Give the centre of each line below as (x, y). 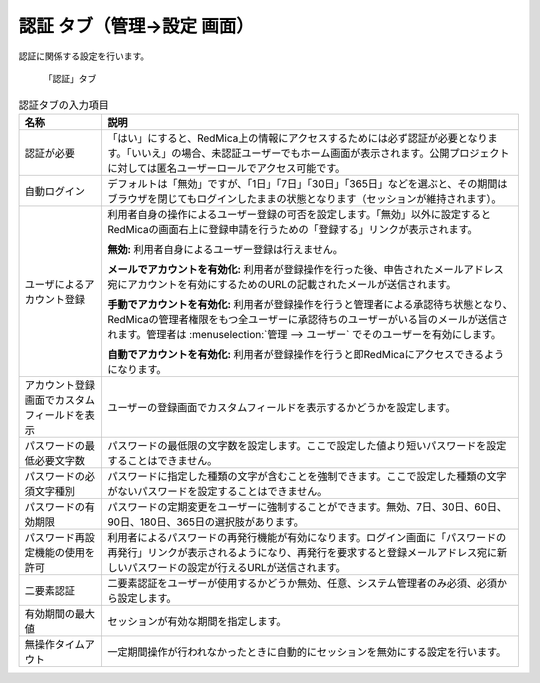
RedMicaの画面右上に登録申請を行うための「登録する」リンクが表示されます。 (292, 229)
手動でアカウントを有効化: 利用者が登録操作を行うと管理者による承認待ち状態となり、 (310, 304)
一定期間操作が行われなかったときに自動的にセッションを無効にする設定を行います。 (306, 652)
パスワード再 (54, 537)
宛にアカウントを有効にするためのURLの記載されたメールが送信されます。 (281, 284)
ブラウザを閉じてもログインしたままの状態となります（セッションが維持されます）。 (304, 198)
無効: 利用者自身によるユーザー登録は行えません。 (225, 249)
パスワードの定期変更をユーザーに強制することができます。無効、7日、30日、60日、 (307, 507)
